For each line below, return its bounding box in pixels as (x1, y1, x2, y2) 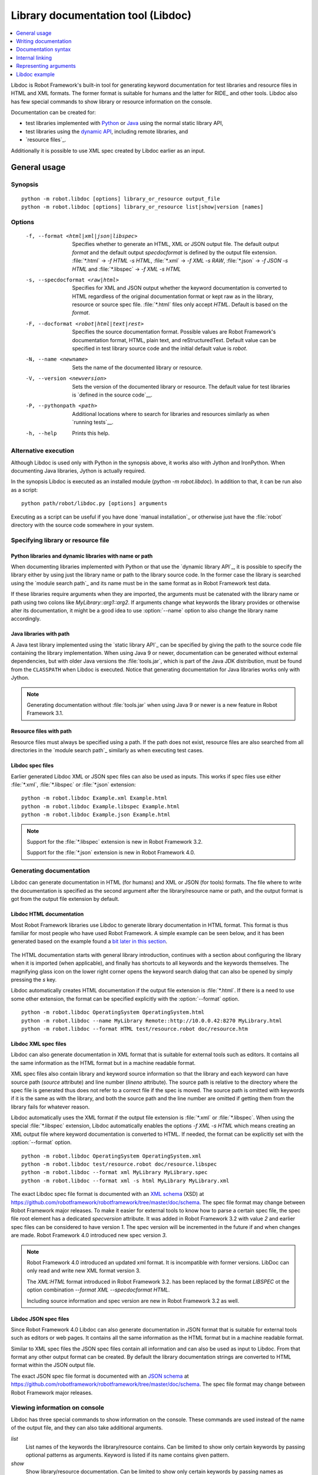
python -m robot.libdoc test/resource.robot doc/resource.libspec (21, 1161, 217, 1168)
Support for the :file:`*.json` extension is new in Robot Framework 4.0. (26, 849, 196, 856)
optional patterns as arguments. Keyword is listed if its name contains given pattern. (25, 1451, 230, 1458)
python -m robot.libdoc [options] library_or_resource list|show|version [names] (21, 204, 264, 210)
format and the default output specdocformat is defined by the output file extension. (72, 248, 277, 256)
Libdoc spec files (11, 762, 54, 769)
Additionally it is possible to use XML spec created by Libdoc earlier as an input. (11, 147, 206, 154)
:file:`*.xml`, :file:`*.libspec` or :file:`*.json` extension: (11, 781, 136, 788)
